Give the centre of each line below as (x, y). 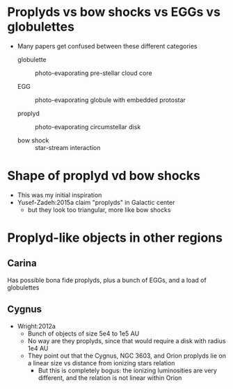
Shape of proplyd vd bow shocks (104, 176)
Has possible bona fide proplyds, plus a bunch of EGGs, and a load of (107, 280)
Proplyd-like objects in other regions (115, 238)
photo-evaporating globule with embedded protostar (110, 100)
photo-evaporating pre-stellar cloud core (93, 73)
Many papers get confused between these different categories (107, 46)
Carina (22, 264)
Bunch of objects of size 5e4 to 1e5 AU (83, 333)
